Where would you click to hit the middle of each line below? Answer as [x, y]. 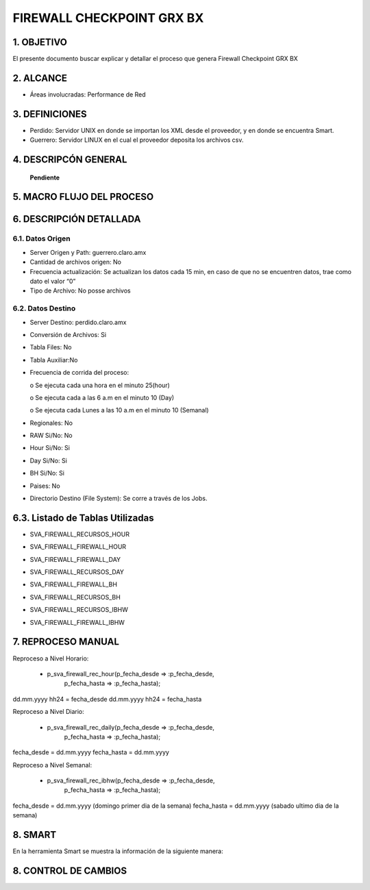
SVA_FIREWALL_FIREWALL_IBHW [77, 622]
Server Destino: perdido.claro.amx [78, 322]
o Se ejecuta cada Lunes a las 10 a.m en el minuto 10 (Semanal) [119, 410]
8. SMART [35, 835]
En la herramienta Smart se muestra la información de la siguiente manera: [118, 851]
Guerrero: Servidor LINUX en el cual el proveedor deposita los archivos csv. [137, 140]
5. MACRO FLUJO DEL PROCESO [83, 197]
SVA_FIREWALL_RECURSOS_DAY [77, 572]
